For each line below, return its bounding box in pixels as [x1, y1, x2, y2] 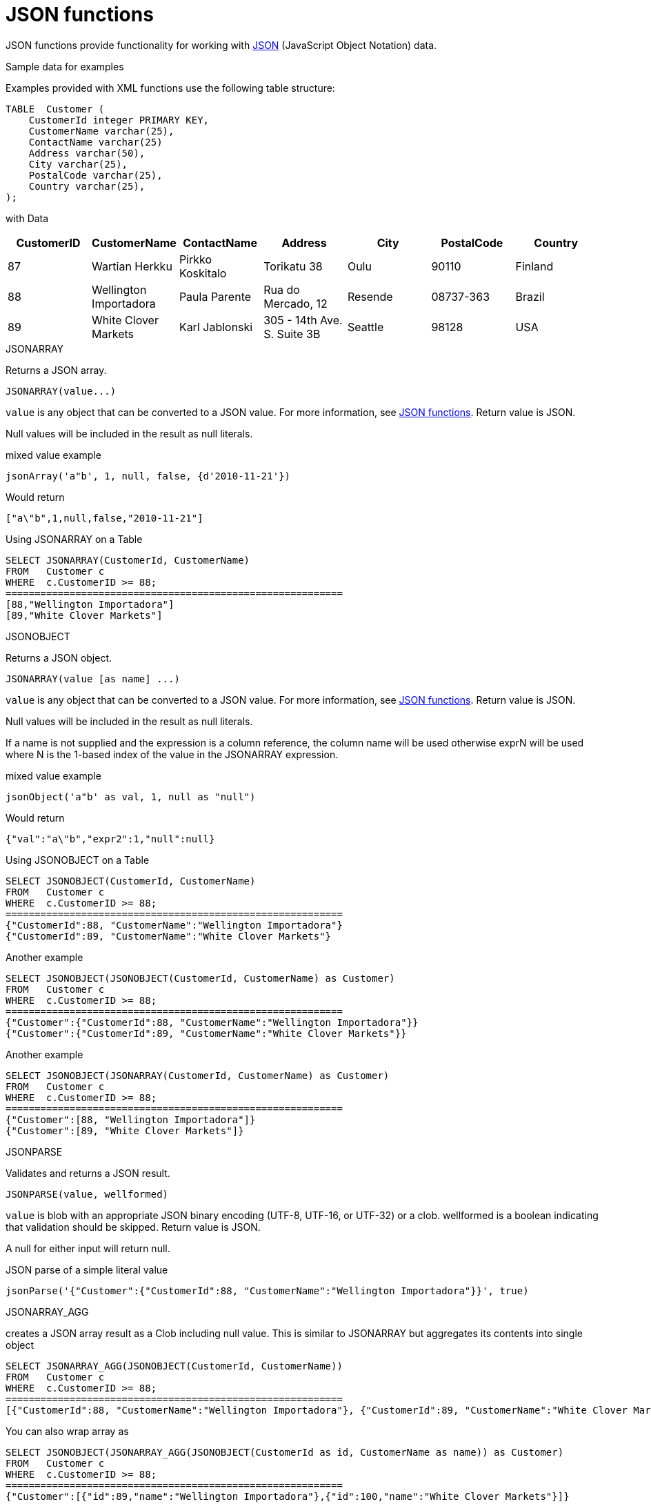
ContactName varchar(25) [28, 136, 163, 148]
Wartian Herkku [92, 259, 172, 273]
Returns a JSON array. [6, 364, 107, 376]
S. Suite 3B [263, 326, 321, 341]
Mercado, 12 [263, 296, 328, 310]
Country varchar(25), [28, 180, 146, 192]
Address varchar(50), [28, 147, 146, 159]
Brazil [515, 289, 545, 304]
